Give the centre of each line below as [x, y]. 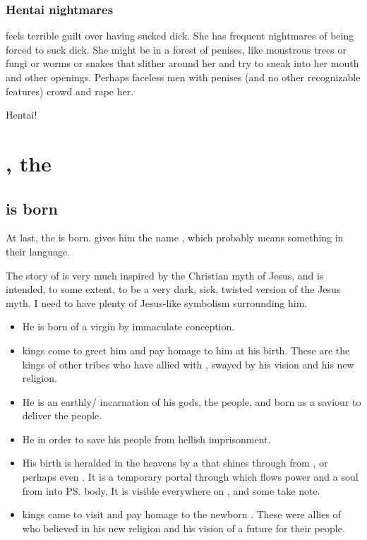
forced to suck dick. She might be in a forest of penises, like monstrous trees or [176, 49]
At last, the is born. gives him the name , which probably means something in [175, 238]
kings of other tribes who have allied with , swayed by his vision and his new [188, 364]
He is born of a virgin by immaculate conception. [128, 326]
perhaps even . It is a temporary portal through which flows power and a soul [190, 477]
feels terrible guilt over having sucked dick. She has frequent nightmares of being [180, 36]
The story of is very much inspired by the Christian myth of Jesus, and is [165, 275]
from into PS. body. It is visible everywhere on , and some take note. [171, 490]
